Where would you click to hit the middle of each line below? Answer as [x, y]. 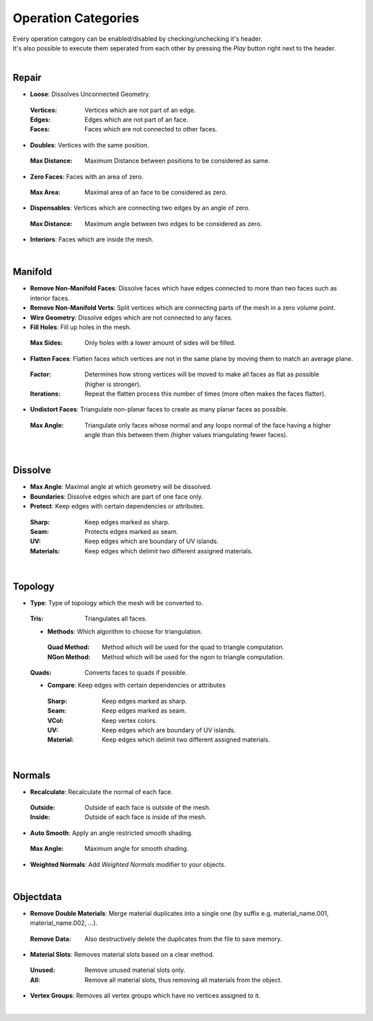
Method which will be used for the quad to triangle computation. [193, 647]
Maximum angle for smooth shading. [137, 849]
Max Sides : [47, 343]
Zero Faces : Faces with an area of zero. [87, 176]
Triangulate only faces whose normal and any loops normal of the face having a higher [208, 425]
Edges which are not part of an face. [136, 120]
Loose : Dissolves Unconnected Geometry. [90, 94]
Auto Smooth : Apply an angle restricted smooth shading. [112, 833]
